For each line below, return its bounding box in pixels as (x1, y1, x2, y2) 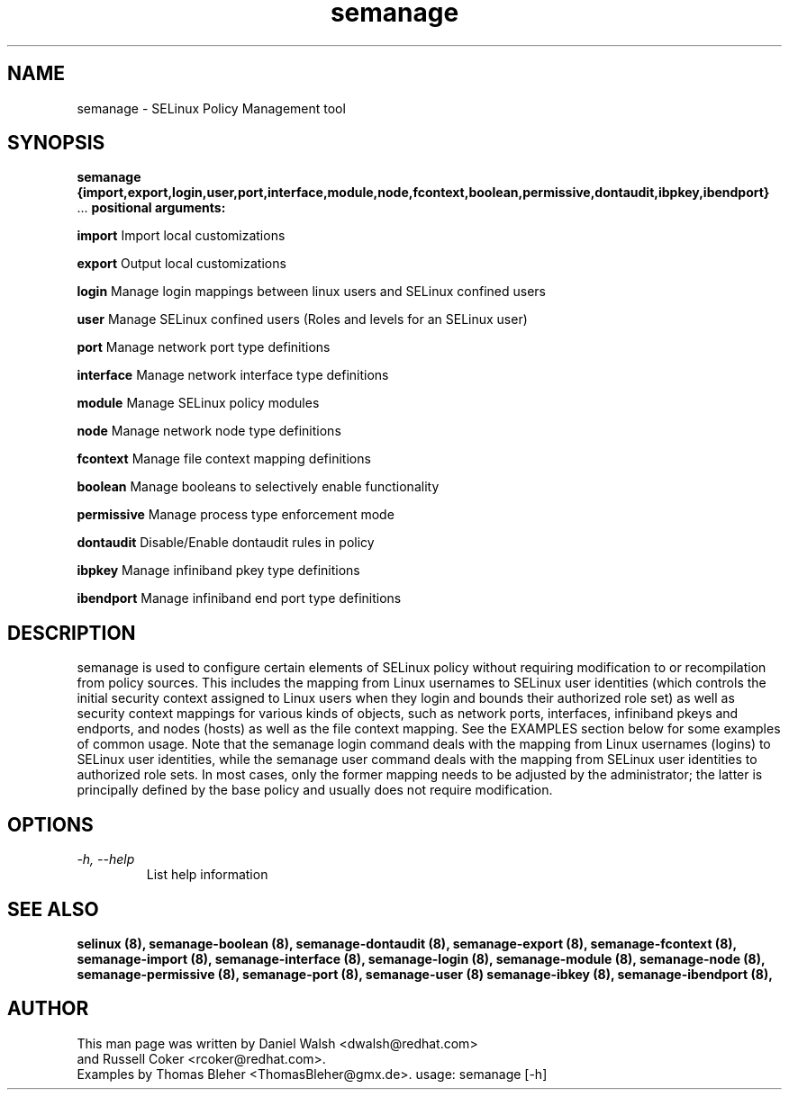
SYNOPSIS (7, 131, 105, 155)
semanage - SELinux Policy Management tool (77, 100, 346, 116)
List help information (146, 867, 268, 883)
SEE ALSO (7, 897, 99, 921)
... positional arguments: (77, 200, 226, 216)
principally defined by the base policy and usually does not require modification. (77, 782, 553, 798)
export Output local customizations (77, 256, 286, 272)
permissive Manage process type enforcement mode (77, 507, 394, 523)
